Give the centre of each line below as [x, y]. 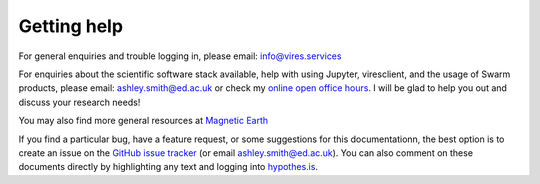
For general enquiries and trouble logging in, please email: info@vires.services [180, 56]
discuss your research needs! [79, 102]
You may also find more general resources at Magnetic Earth [143, 121]
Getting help [71, 26]
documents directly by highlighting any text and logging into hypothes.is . [168, 167]
